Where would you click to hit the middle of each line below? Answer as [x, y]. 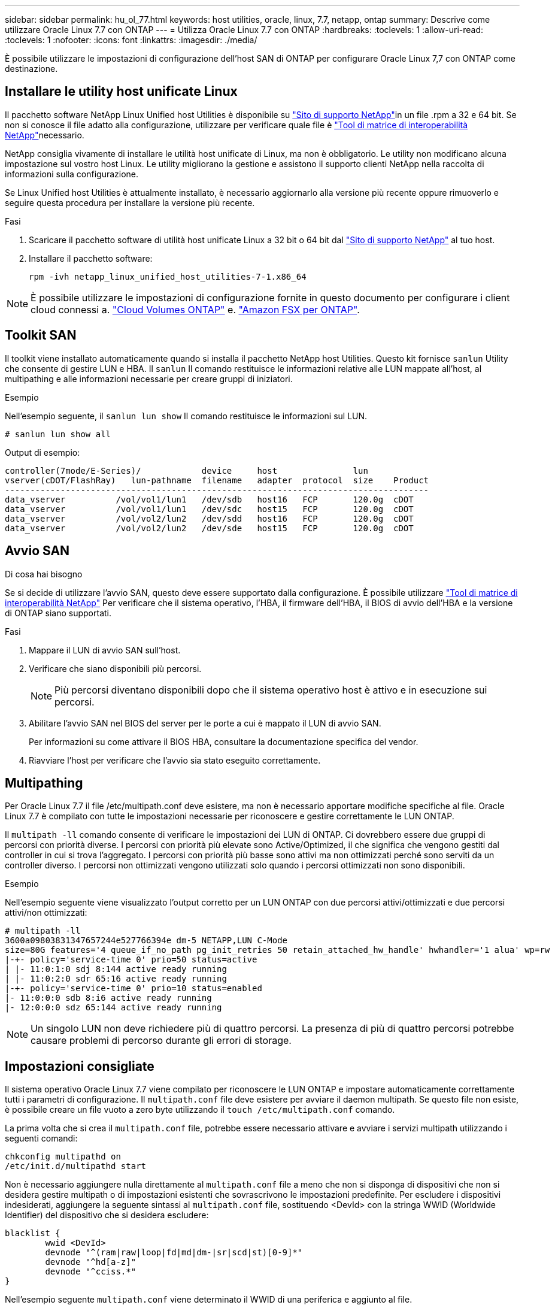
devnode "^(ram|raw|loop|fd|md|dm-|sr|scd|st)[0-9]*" [174, 1253]
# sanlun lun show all [58, 434]
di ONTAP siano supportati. [58, 613]
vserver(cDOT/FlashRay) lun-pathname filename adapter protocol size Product [217, 480]
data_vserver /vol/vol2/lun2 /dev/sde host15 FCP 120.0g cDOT [209, 528]
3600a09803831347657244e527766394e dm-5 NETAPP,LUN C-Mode [146, 941]
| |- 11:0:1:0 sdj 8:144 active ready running [116, 969]
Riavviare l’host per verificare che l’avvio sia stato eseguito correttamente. [175, 760]
